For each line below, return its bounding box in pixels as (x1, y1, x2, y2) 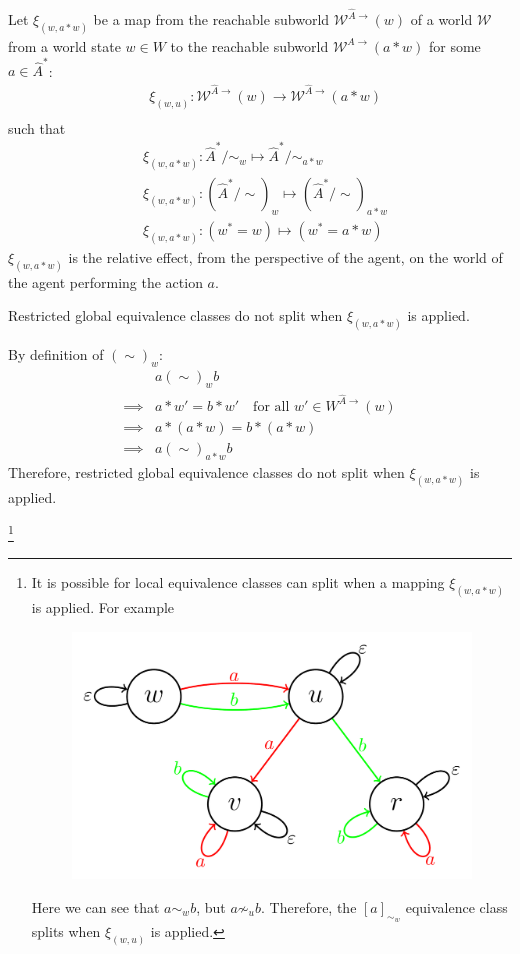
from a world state (8, 35, 121, 56)
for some (429, 35, 481, 56)
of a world (410, 9, 473, 30)
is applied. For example (31, 597, 175, 618)
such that (8, 117, 66, 138)
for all (253, 399, 290, 414)
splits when (31, 921, 101, 942)
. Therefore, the (261, 896, 357, 917)
